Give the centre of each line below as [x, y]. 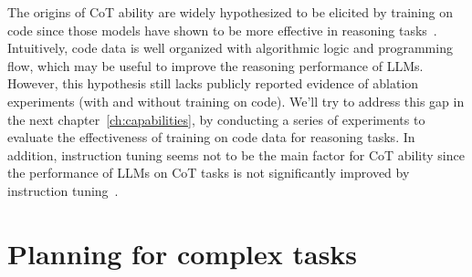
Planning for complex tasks [183, 253]
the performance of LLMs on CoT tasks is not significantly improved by [209, 173]
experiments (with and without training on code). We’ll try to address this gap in [236, 101]
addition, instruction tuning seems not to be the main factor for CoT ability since [236, 154]
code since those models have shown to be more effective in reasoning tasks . [222, 30]
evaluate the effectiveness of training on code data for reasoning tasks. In [211, 137]
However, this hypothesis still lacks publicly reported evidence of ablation [213, 83]
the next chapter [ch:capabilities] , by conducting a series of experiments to [216, 119]
